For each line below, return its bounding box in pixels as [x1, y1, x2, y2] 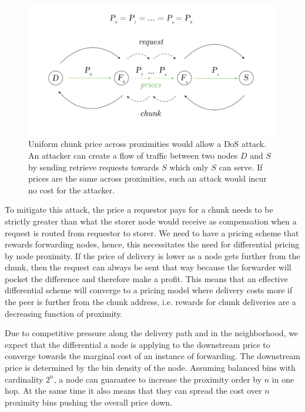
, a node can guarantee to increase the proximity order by [53, 373, 262, 385]
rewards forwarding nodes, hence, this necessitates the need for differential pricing [5, 238, 300, 250]
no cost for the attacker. [28, 183, 115, 196]
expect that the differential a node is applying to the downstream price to [5, 338, 270, 350]
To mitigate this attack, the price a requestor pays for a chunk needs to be [5, 203, 273, 216]
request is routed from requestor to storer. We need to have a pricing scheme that [5, 226, 299, 239]
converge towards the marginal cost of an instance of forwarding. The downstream [5, 350, 300, 362]
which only [169, 160, 209, 173]
